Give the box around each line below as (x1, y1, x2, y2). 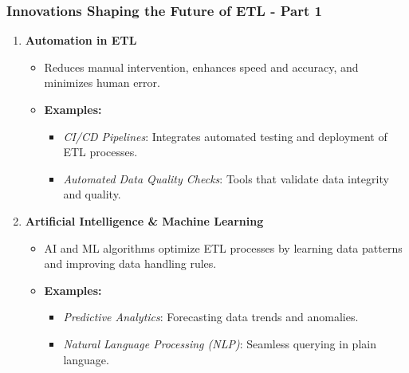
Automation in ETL (25, 32, 137, 49)
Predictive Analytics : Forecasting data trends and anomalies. (63, 308, 359, 325)
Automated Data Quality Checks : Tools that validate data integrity (63, 170, 389, 186)
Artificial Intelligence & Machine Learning (25, 212, 264, 229)
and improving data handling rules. (44, 255, 217, 272)
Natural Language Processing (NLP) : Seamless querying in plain (63, 335, 376, 351)
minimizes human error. (44, 74, 160, 91)
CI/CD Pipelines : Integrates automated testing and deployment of (63, 128, 387, 144)
